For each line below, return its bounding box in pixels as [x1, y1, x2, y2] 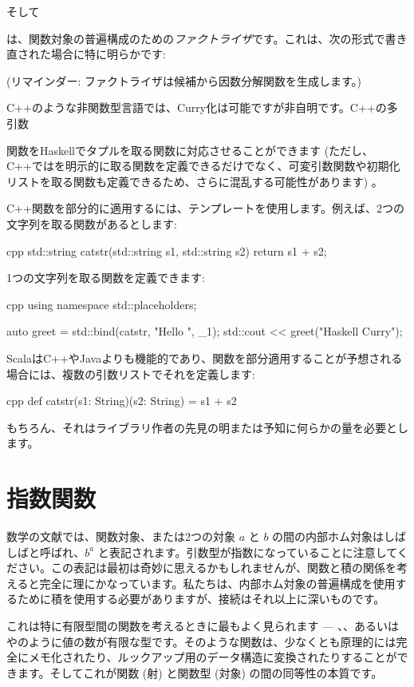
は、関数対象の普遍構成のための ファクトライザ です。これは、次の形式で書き [6, 30, 408, 46]
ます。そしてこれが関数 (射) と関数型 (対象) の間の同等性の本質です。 [17, 664, 383, 681]
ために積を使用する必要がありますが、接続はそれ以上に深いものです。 [17, 590, 385, 607]
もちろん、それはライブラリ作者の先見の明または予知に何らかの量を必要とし [6, 419, 408, 435]
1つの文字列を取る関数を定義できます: [6, 269, 205, 286]
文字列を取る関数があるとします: [6, 215, 177, 232]
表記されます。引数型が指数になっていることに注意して [108, 543, 397, 560]
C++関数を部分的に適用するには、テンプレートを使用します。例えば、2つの [6, 200, 405, 216]
